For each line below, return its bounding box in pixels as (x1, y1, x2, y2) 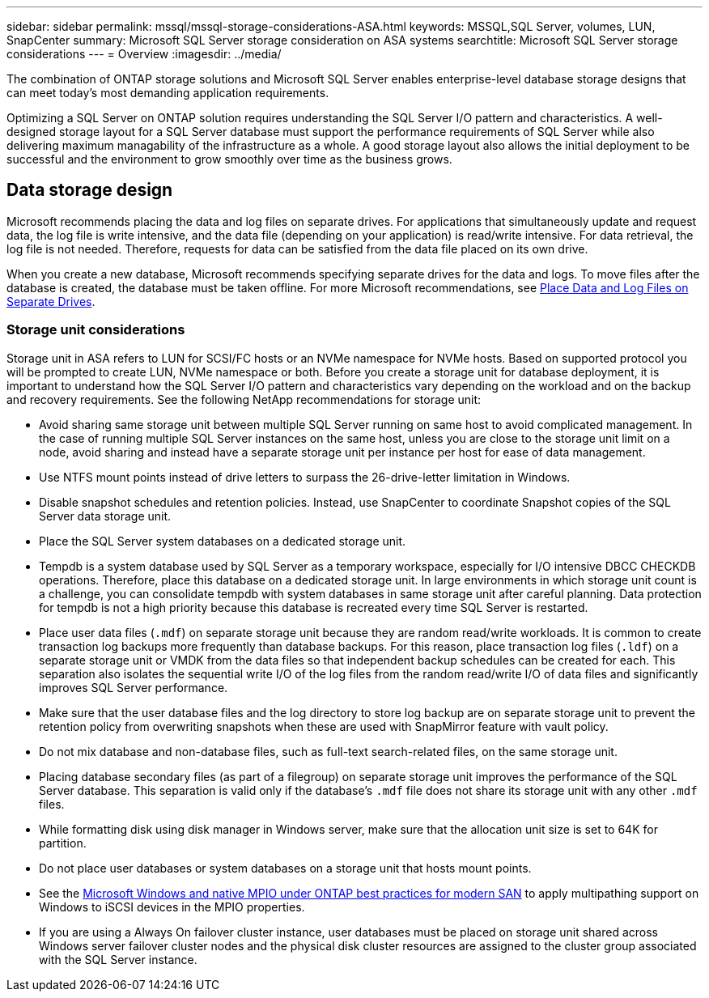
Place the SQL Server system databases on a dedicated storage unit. (39, 533, 406, 548)
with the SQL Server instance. (39, 952, 197, 966)
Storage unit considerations (6, 321, 185, 338)
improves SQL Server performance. (39, 680, 228, 694)
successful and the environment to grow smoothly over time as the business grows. (6, 152, 452, 166)
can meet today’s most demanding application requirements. (6, 86, 329, 100)
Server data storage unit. (39, 508, 172, 523)
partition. (39, 835, 87, 850)
